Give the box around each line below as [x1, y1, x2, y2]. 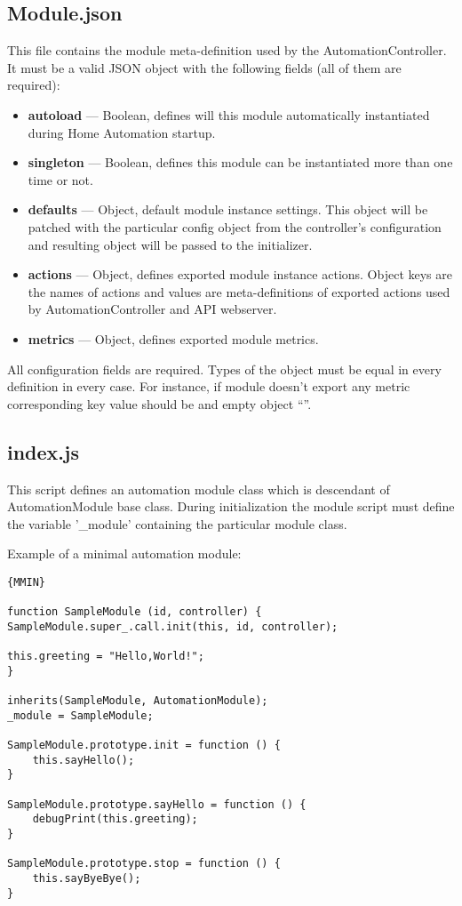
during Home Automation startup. [28, 123, 216, 141]
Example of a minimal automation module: [7, 544, 242, 563]
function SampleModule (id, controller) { [7, 605, 262, 619]
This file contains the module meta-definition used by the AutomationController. [7, 41, 447, 60]
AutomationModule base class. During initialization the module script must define [7, 497, 455, 516]
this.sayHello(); [32, 753, 135, 766]
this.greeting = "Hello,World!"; [7, 650, 204, 663]
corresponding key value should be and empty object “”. [7, 394, 312, 413]
